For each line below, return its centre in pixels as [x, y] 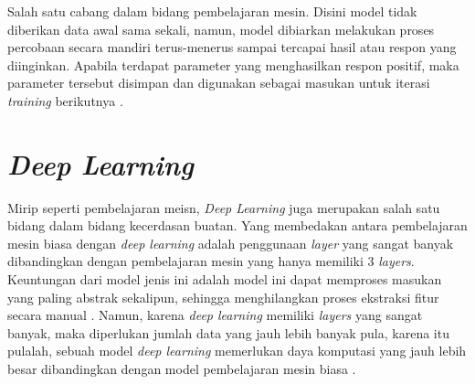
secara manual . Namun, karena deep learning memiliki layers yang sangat [215, 315]
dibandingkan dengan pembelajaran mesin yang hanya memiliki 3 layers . [211, 261]
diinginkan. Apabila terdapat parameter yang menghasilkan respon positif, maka [233, 64]
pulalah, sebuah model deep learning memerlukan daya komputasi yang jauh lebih [237, 351]
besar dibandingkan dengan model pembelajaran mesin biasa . [182, 369]
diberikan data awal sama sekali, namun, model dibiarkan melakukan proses [221, 29]
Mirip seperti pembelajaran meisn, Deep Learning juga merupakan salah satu [224, 207]
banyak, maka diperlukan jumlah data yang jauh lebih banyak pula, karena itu [228, 332]
